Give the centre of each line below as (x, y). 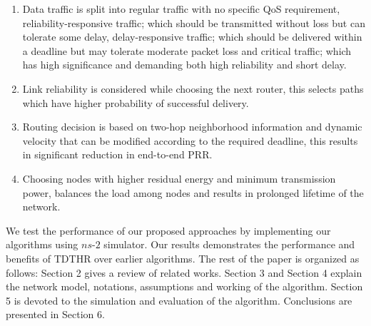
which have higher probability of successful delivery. (136, 102)
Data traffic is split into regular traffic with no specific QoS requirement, (181, 9)
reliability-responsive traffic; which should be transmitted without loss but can (194, 22)
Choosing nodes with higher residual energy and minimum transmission (179, 178)
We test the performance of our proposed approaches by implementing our (168, 230)
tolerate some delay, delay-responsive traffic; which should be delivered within (192, 37)
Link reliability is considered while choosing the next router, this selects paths (193, 88)
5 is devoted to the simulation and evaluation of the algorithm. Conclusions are (179, 300)
